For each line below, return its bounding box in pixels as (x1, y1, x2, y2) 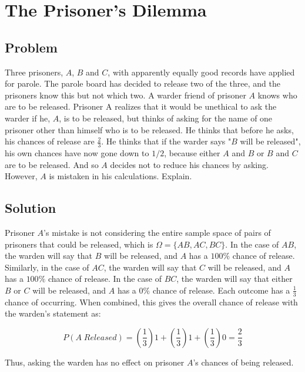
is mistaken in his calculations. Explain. (49, 170, 192, 182)
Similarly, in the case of (5, 261, 89, 273)
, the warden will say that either (176, 272, 293, 285)
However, (5, 170, 38, 182)
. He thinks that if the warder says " (101, 135, 232, 147)
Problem (5, 38, 58, 56)
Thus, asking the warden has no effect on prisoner (5, 355, 185, 368)
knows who (257, 88, 297, 101)
